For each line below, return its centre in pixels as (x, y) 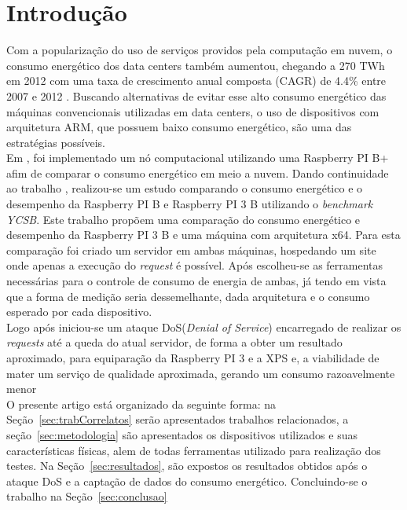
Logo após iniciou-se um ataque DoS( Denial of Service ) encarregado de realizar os (204, 327)
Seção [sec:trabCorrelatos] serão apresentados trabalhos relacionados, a (178, 419)
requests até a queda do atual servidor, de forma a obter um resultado (174, 342)
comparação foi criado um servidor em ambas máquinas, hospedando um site (191, 249)
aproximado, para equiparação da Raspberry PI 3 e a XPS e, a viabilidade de (193, 358)
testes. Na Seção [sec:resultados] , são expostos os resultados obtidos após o (187, 466)
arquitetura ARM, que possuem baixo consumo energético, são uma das (179, 127)
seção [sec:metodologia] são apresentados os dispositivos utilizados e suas (182, 434)
